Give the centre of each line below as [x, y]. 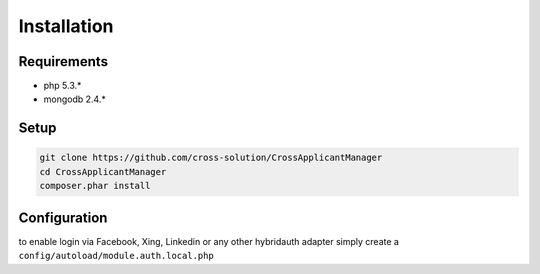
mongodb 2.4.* [75, 99]
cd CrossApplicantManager [103, 171]
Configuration [63, 217]
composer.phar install [95, 186]
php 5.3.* [62, 86]
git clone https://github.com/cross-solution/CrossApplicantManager [211, 158]
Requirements [63, 61]
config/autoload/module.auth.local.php [116, 256]
